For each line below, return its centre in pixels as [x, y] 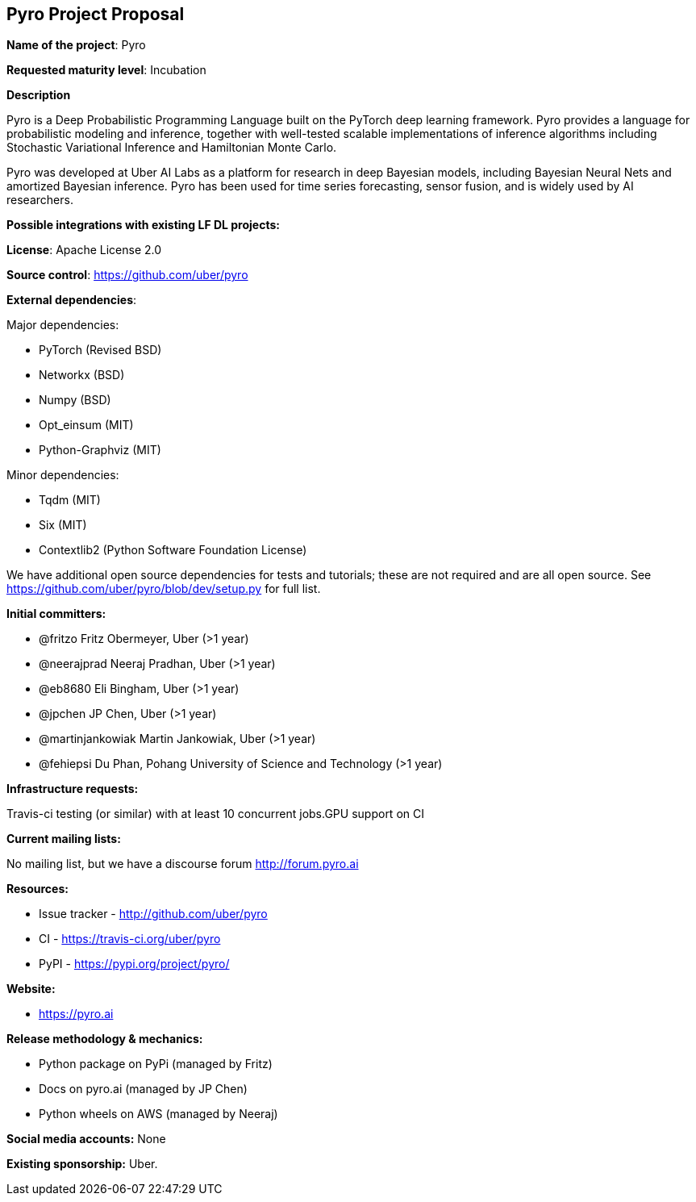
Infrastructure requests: [73, 789]
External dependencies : [72, 300]
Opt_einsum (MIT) [86, 425]
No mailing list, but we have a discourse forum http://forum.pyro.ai [183, 864]
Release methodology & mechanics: [105, 1039]
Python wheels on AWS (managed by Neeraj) [158, 1114]
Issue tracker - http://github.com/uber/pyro [153, 914]
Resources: [38, 889]
